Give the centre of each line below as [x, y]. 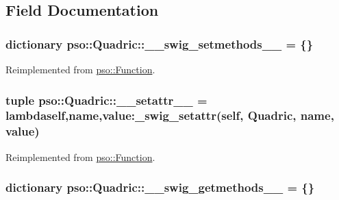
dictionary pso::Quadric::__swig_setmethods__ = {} [160, 43]
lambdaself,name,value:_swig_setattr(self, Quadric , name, [170, 115]
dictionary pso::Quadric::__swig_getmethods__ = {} [160, 187]
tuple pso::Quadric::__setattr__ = [106, 100]
